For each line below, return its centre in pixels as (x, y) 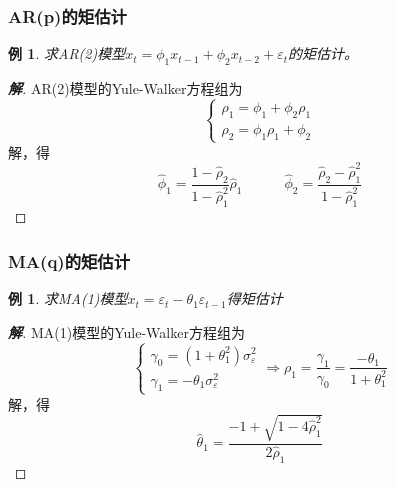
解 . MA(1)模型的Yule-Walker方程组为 (126, 331)
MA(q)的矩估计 (69, 260)
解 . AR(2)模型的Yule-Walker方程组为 (125, 88)
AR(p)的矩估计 (67, 15)
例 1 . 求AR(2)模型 (67, 53)
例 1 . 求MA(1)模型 (68, 298)
